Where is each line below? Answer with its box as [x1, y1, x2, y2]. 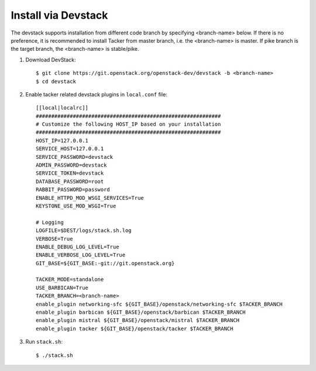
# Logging [36, 219, 64, 226]
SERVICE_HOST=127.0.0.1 [36, 145, 104, 152]
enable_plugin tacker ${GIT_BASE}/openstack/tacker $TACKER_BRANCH [36, 325, 233, 332]
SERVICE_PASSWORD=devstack [36, 154, 114, 160]
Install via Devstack [11, 9, 108, 22]
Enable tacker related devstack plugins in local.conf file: [25, 91, 168, 98]
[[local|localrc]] [36, 105, 89, 111]
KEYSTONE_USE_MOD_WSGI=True [36, 202, 116, 209]
